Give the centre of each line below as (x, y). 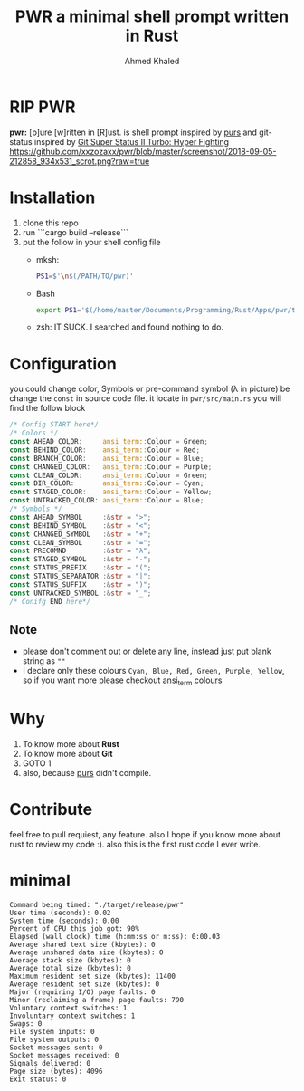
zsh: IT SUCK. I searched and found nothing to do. (130, 327)
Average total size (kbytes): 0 (70, 968)
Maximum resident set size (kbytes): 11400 (93, 976)
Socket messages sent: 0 (56, 1048)
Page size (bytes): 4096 (56, 1071)
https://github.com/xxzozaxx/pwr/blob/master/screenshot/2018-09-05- (143, 151)
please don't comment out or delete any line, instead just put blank (147, 651)
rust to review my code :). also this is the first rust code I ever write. (135, 845)
